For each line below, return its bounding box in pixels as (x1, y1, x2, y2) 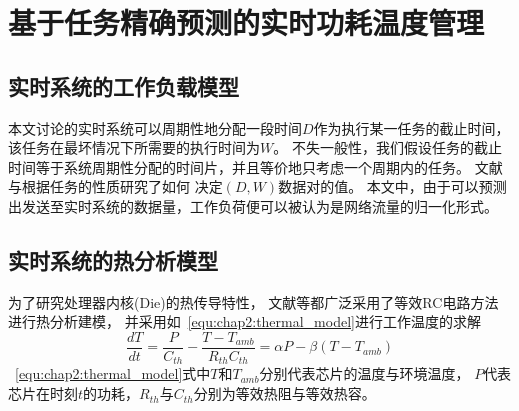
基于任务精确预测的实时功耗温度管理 (8, 2, 485, 43)
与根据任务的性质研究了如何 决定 (8, 176, 223, 197)
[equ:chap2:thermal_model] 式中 (15, 363, 211, 384)
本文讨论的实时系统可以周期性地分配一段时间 (8, 117, 302, 138)
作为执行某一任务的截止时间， (313, 117, 510, 138)
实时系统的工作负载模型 (8, 70, 239, 101)
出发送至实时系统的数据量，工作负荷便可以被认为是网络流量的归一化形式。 (8, 195, 498, 216)
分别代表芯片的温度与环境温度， (259, 363, 470, 384)
